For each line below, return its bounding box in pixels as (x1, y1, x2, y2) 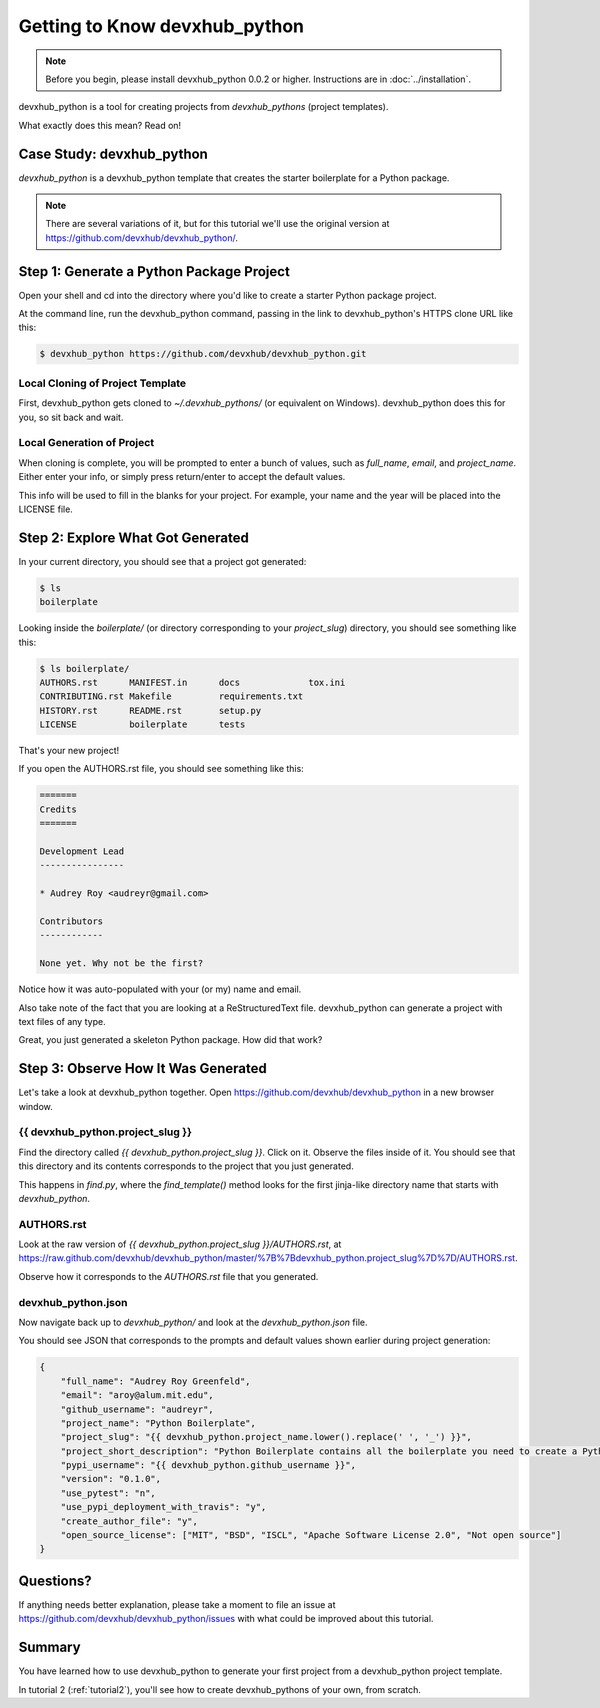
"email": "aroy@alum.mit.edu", (60, 1390, 214, 1401)
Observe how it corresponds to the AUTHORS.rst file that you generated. (18, 1270, 319, 1282)
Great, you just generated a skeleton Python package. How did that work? (18, 1034, 323, 1046)
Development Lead (39, 846, 125, 857)
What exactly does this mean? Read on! (18, 119, 182, 131)
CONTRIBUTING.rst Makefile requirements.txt (39, 691, 304, 702)
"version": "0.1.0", (60, 1473, 162, 1485)
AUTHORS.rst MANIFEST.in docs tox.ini (39, 676, 346, 688)
